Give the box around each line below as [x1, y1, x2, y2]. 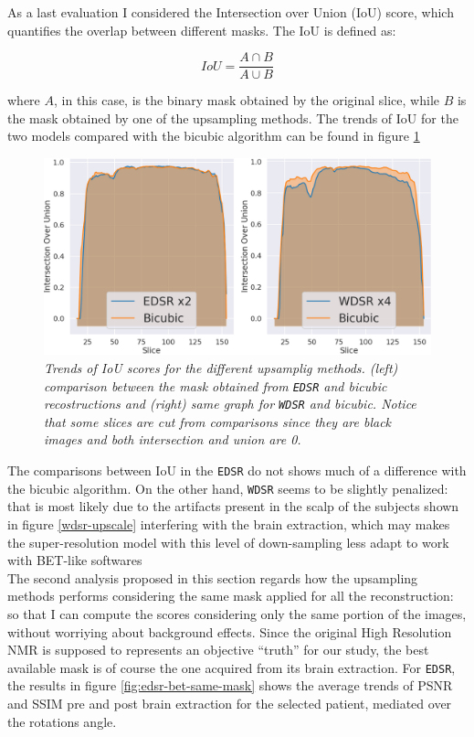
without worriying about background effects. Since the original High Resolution [7, 622, 452, 641]
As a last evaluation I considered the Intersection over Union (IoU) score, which [7, 3, 454, 21]
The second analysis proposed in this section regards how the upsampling [7, 568, 418, 587]
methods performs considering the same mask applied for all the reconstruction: [7, 586, 454, 605]
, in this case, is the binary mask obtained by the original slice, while [53, 91, 439, 110]
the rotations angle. [7, 711, 117, 731]
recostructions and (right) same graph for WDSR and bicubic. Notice [44, 394, 416, 413]
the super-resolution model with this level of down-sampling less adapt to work [7, 532, 449, 551]
